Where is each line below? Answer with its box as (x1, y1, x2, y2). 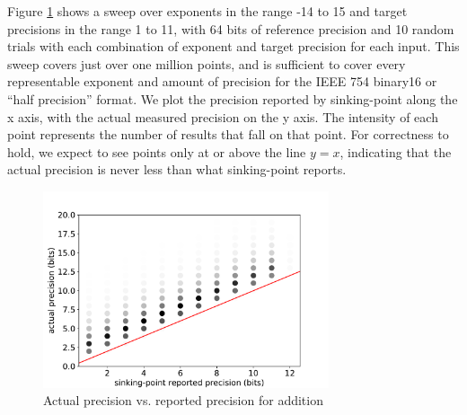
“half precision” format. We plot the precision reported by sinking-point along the (7, 89, 458, 108)
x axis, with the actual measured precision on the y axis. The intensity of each (7, 107, 438, 126)
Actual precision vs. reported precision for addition (43, 391, 323, 410)
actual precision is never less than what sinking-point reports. (7, 160, 347, 179)
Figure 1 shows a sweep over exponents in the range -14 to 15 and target (7, 2, 408, 20)
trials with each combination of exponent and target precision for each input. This (7, 37, 460, 56)
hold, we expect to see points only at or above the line (7, 142, 306, 161)
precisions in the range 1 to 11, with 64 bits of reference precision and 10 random (7, 19, 454, 38)
